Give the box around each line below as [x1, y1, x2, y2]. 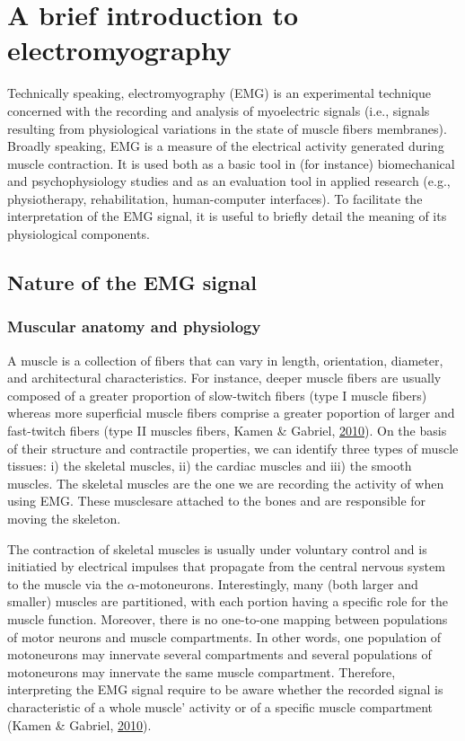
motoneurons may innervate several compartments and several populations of [7, 645, 432, 664]
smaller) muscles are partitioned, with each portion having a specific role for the [7, 592, 448, 611]
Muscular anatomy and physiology [7, 315, 261, 338]
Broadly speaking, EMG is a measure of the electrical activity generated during [7, 137, 444, 155]
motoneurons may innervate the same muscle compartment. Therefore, [7, 662, 396, 681]
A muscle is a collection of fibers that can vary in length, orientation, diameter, [7, 350, 443, 369]
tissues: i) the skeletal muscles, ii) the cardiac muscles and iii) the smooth [7, 456, 412, 475]
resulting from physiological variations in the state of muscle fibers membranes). [7, 119, 447, 137]
